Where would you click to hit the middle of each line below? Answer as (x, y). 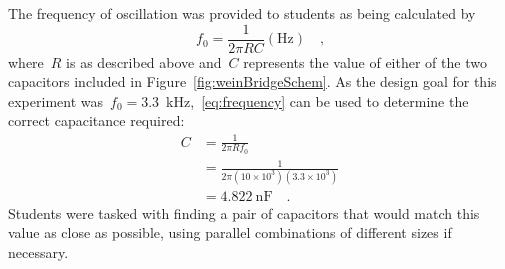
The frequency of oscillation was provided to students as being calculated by (242, 13)
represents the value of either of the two (365, 61)
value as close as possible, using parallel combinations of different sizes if (230, 232)
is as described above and (144, 61)
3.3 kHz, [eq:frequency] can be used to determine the (305, 100)
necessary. (38, 251)
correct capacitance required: (96, 120)
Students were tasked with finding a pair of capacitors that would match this (244, 212)
